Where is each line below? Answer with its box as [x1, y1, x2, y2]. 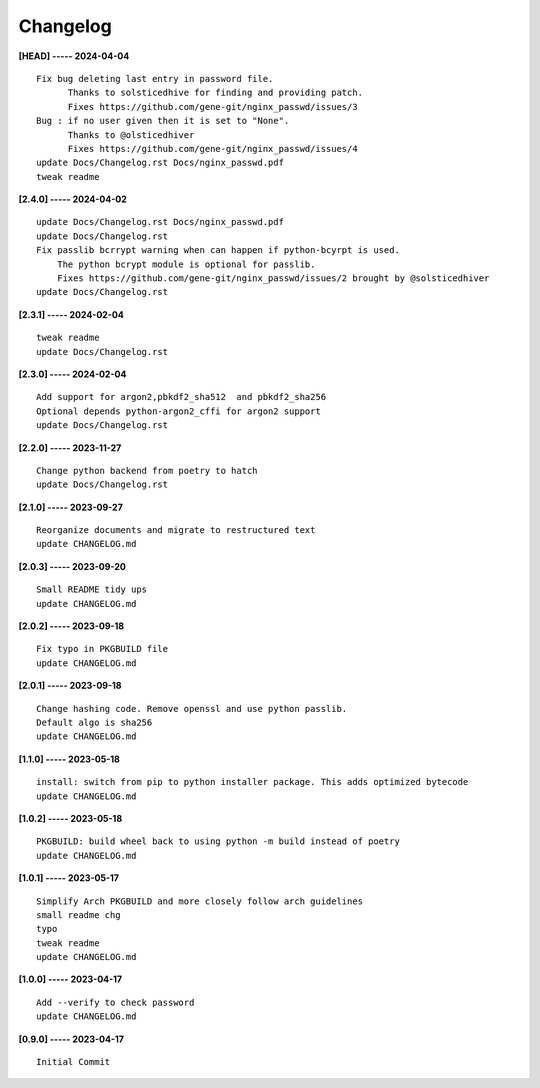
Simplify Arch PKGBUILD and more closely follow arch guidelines [36, 895, 364, 907]
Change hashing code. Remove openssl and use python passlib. [36, 703, 348, 714]
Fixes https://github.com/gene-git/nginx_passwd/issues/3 [67, 101, 359, 112]
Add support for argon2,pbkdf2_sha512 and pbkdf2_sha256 [36, 391, 327, 403]
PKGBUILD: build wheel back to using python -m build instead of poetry [36, 836, 400, 847]
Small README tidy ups [36, 584, 148, 595]
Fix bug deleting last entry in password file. [36, 73, 274, 84]
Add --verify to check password [36, 996, 195, 1008]
